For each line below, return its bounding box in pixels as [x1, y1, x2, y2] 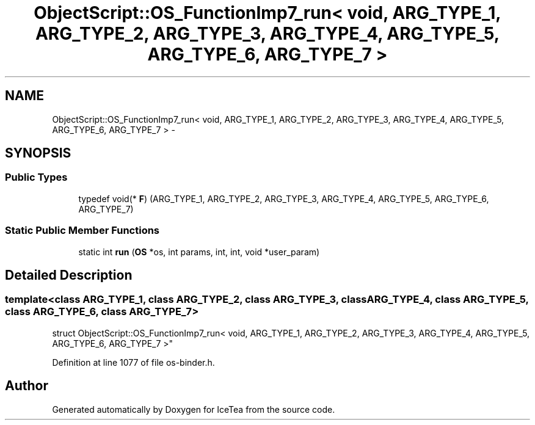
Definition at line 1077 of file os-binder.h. [52, 357, 215, 368]
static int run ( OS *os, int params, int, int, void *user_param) [78, 246, 320, 257]
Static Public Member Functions [5, 224, 160, 237]
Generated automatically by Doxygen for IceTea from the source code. [52, 404, 335, 415]
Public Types [5, 171, 68, 184]
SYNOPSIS [5, 145, 71, 161]
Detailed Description [5, 267, 133, 283]
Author [5, 378, 48, 394]
